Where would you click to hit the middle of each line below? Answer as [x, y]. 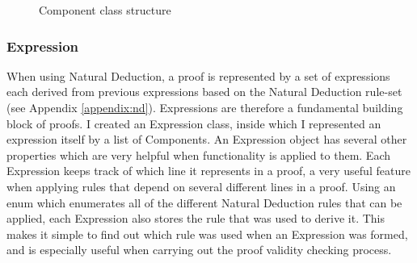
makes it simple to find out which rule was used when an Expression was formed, [207, 234]
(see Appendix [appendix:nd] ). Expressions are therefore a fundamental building [205, 107]
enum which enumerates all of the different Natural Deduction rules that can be [204, 202]
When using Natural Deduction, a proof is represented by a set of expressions [198, 75]
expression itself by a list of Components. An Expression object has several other [207, 139]
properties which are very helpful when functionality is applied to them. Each [198, 154]
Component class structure [105, 10]
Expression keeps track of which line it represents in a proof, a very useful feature [208, 171]
